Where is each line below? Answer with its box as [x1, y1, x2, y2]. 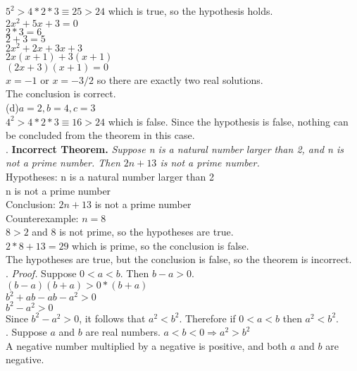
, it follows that [79, 310, 146, 325]
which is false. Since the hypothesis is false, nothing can [108, 114, 349, 128]
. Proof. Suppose [6, 266, 77, 281]
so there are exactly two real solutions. [96, 72, 263, 87]
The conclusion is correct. [6, 86, 116, 101]
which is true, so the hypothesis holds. [108, 4, 273, 18]
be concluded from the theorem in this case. [6, 128, 195, 142]
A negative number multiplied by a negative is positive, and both [6, 338, 287, 353]
